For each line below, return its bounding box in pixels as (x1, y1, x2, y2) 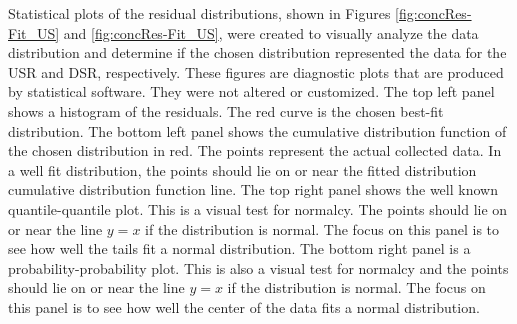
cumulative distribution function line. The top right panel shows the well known (8, 179, 498, 200)
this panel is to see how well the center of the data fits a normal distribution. (8, 296, 480, 317)
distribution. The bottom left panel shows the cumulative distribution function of (8, 120, 507, 141)
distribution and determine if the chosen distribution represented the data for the (8, 42, 507, 63)
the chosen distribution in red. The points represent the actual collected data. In (8, 140, 502, 161)
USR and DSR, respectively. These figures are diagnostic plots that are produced (8, 61, 504, 82)
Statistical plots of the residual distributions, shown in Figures (8, 3, 391, 23)
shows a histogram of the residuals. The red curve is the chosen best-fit (8, 100, 444, 121)
